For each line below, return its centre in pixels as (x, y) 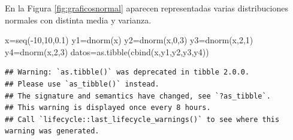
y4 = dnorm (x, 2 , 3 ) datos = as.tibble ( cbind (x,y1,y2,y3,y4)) (107, 51)
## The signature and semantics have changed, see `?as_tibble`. (138, 96)
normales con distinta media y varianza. (78, 20)
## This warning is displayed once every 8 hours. (108, 108)
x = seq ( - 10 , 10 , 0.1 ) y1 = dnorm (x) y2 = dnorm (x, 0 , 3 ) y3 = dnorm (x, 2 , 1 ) (129, 40)
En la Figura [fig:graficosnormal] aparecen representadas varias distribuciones (146, 8)
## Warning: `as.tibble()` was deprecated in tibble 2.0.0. (127, 72)
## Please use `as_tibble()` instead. (82, 84)
